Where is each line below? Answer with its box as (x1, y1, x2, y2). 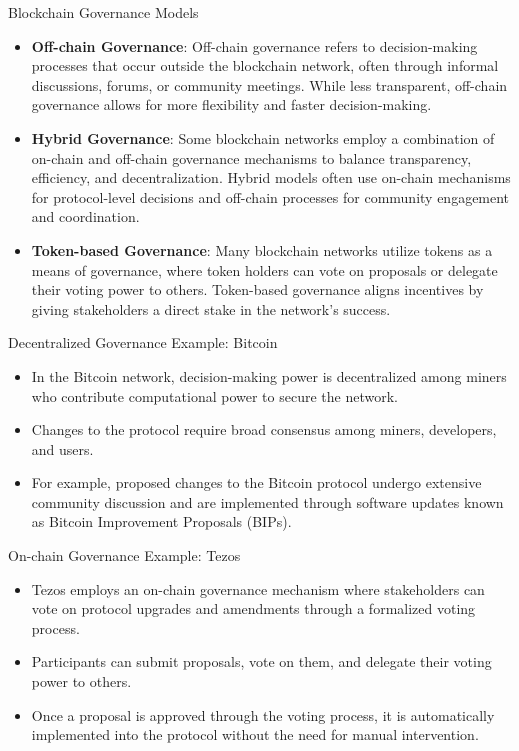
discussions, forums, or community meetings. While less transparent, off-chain (31, 74, 508, 95)
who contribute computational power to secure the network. (31, 385, 398, 406)
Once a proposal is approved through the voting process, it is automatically (31, 704, 495, 725)
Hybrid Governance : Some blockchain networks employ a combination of (31, 127, 495, 148)
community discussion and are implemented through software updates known (31, 491, 504, 512)
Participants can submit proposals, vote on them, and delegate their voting (31, 651, 492, 672)
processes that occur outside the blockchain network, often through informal (31, 55, 499, 76)
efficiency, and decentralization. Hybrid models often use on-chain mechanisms (31, 167, 511, 188)
